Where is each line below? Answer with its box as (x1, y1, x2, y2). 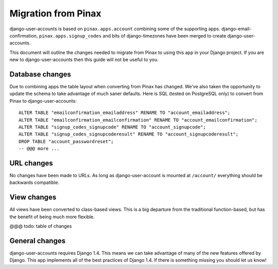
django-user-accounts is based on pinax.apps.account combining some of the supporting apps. (9, 26, 221, 32)
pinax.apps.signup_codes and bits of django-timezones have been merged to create (39, 32, 227, 39)
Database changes (9, 70, 72, 79)
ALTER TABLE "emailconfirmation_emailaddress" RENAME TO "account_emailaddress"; (19, 110, 231, 116)
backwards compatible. (9, 180, 59, 186)
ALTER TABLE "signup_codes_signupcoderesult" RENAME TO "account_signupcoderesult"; (19, 131, 239, 137)
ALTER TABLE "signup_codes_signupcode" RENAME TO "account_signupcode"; (19, 124, 206, 130)
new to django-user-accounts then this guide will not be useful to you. (9, 56, 159, 63)
